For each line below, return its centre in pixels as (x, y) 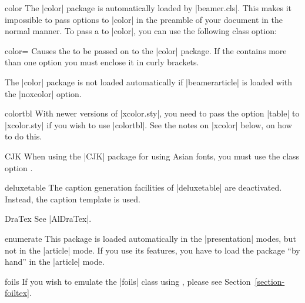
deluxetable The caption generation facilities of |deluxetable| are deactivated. (143, 187)
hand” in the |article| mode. (55, 262)
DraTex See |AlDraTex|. (48, 219)
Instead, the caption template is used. (73, 199)
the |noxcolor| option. (43, 93)
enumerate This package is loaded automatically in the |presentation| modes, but (150, 238)
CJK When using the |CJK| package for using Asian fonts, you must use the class (152, 156)
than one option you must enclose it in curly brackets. (102, 62)
